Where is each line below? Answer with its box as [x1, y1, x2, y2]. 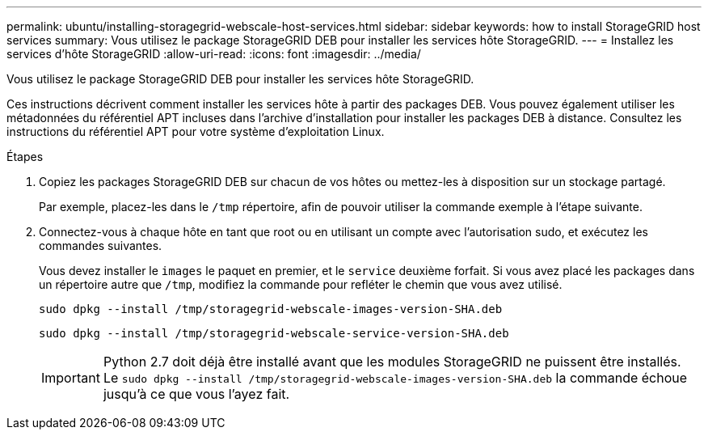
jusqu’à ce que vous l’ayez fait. [103, 386, 290, 402]
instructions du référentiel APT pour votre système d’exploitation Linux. [6, 125, 385, 138]
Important [41, 370, 100, 386]
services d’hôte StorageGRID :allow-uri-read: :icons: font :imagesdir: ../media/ [6, 47, 421, 61]
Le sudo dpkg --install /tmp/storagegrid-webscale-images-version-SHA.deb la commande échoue [103, 370, 688, 386]
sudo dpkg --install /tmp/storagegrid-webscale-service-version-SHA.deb [39, 327, 509, 340]
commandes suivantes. [39, 239, 162, 252]
